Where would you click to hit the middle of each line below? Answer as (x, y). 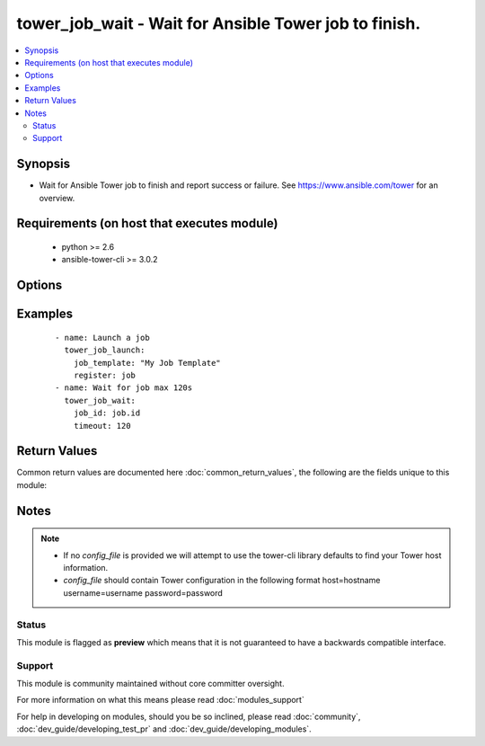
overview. (57, 198)
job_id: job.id (107, 413)
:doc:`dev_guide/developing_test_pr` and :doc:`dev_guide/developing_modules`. (164, 729)
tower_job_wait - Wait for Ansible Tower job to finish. (219, 23)
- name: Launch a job (102, 337)
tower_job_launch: (105, 350)
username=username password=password (143, 592)
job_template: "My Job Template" (147, 363)
